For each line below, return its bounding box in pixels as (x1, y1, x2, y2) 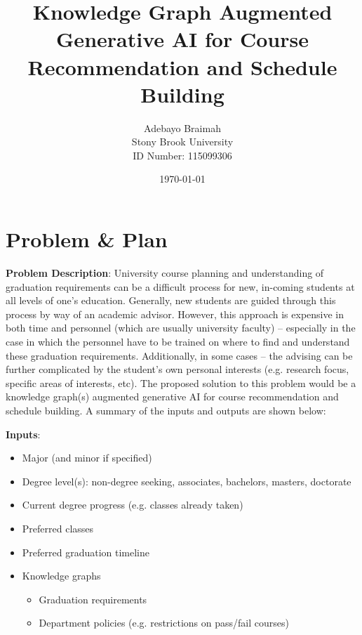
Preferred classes (22, 521, 94, 535)
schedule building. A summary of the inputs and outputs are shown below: (6, 402, 326, 417)
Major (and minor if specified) (22, 450, 152, 465)
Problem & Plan (6, 225, 168, 254)
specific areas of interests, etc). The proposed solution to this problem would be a (6, 375, 356, 390)
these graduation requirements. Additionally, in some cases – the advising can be (6, 348, 353, 362)
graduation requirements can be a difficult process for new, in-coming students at (6, 279, 355, 294)
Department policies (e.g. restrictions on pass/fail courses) (39, 615, 289, 630)
